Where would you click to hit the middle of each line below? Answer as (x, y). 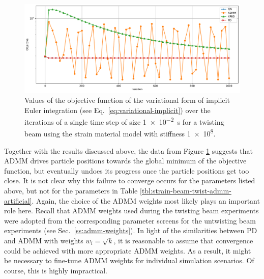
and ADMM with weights (44, 240)
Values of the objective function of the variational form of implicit (127, 100)
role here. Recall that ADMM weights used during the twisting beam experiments (131, 211)
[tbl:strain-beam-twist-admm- (185, 190)
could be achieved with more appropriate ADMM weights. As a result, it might (128, 250)
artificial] (18, 200)
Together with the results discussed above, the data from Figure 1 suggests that (128, 150)
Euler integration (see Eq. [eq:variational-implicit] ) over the (118, 110)
